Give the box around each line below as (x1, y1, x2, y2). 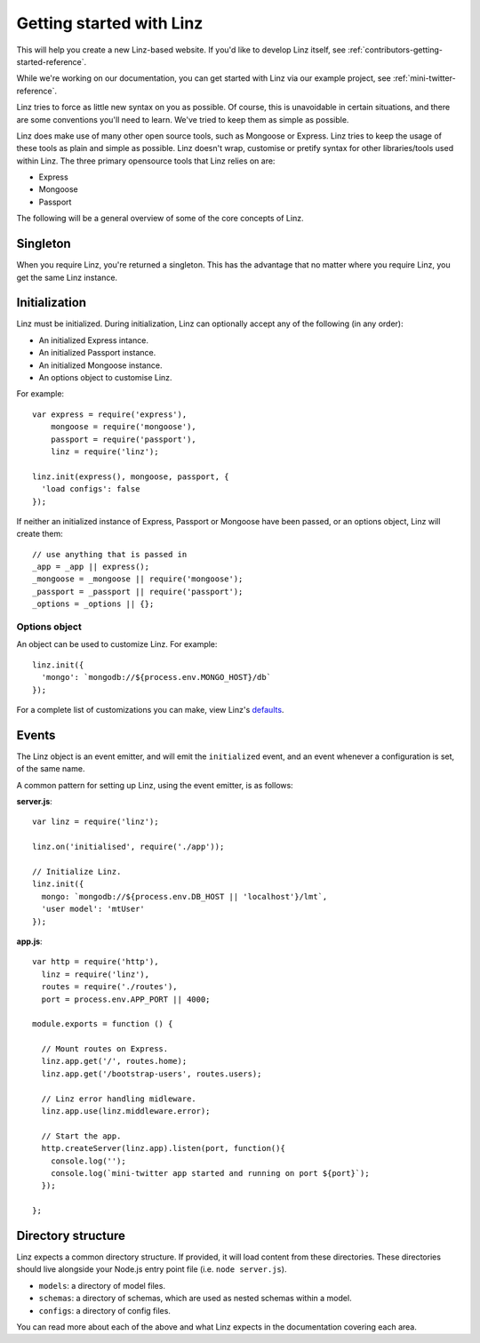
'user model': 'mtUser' (41, 904, 146, 915)
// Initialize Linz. (32, 867, 122, 876)
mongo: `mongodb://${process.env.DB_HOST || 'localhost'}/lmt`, (41, 891, 328, 901)
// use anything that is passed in (32, 549, 188, 559)
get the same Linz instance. (16, 272, 118, 283)
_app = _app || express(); (32, 562, 150, 572)
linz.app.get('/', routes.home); (41, 1056, 188, 1067)
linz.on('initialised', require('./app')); (32, 842, 225, 852)
